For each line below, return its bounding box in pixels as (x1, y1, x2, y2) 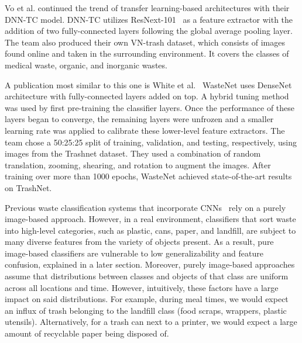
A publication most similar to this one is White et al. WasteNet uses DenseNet (5, 78, 292, 91)
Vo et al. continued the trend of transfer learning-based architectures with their (5, 2, 290, 13)
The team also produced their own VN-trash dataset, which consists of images (5, 36, 285, 48)
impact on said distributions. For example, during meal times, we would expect (5, 293, 289, 305)
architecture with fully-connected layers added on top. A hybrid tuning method (5, 90, 289, 102)
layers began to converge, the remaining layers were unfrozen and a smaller (5, 113, 274, 125)
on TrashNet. (5, 181, 52, 193)
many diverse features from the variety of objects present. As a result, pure (5, 235, 274, 248)
